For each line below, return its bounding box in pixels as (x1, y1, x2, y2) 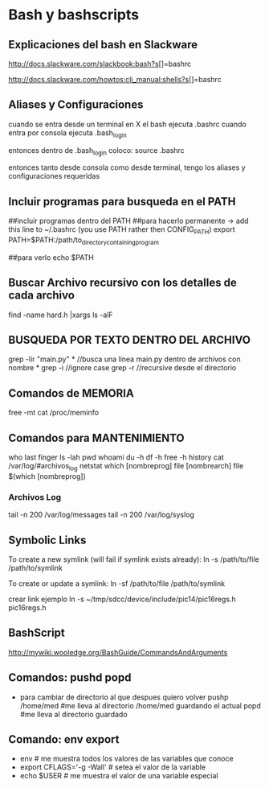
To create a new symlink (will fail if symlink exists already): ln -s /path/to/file (8, 554, 259, 564)
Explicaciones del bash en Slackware (8, 38, 198, 52)
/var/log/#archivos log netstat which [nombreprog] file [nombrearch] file (8, 461, 244, 472)
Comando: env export (8, 732, 120, 746)
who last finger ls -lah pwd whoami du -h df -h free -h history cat (8, 452, 225, 462)
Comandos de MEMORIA (8, 386, 134, 400)
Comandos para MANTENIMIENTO (8, 431, 185, 444)
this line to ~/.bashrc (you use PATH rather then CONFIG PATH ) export (8, 225, 235, 237)
